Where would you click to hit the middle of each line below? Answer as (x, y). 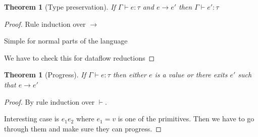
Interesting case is (32, 119)
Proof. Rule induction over (45, 24)
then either (130, 75)
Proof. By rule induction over (49, 101)
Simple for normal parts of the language (66, 41)
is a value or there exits (191, 75)
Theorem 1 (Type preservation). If (60, 7)
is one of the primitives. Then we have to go (186, 119)
